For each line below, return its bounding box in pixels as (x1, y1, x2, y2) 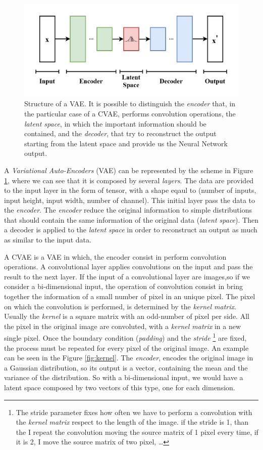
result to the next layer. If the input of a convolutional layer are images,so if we (4, 271, 250, 281)
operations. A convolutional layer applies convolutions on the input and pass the (4, 261, 253, 272)
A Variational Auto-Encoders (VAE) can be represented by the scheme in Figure (4, 165, 253, 175)
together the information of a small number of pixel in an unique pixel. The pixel (4, 291, 255, 302)
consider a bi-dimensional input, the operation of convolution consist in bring (4, 281, 243, 292)
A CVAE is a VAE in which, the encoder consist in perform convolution (4, 251, 227, 262)
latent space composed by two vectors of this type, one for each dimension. (4, 382, 235, 393)
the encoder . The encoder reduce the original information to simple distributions (4, 204, 252, 215)
